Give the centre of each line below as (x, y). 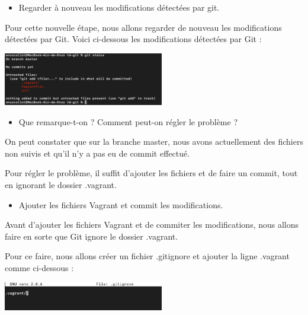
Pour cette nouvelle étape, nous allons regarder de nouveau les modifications (143, 27)
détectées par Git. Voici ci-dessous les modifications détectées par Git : (133, 39)
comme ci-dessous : (39, 267)
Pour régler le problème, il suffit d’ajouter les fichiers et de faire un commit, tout (151, 173)
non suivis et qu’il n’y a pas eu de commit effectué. (97, 153)
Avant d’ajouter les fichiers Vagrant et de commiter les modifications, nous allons (152, 225)
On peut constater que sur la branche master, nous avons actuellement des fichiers (154, 141)
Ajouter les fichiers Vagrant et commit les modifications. (121, 204)
